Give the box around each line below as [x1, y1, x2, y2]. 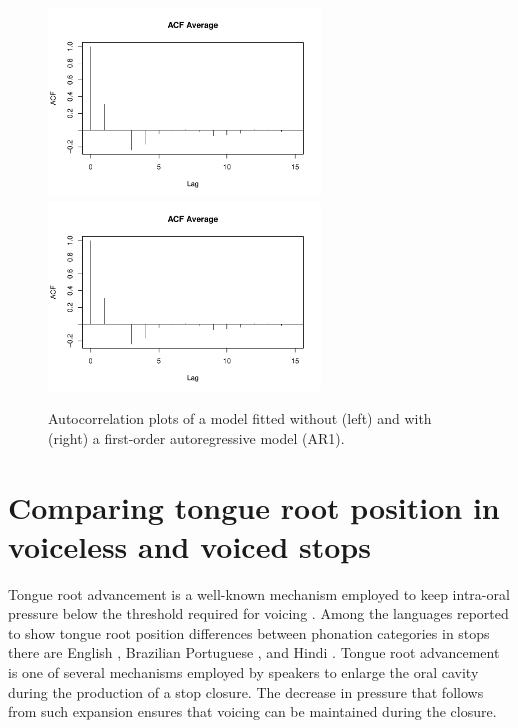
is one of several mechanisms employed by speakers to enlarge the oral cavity [8, 662, 479, 682]
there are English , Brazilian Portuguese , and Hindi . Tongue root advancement [8, 642, 500, 663]
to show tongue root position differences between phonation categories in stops [8, 622, 490, 643]
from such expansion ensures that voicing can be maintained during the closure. [8, 701, 497, 722]
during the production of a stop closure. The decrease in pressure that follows [8, 681, 484, 702]
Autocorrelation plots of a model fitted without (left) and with [48, 408, 432, 429]
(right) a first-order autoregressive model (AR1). [48, 427, 345, 448]
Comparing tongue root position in [8, 486, 500, 527]
